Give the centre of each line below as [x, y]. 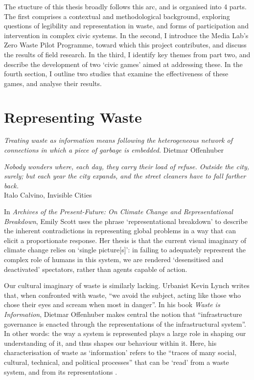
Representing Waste [73, 117]
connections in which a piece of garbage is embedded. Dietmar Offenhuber [114, 150]
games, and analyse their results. [53, 83]
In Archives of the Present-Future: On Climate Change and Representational [118, 212]
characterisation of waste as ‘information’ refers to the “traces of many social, [120, 352]
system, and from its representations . [61, 371]
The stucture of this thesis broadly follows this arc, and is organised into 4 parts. [125, 6]
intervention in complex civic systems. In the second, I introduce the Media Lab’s [126, 35]
